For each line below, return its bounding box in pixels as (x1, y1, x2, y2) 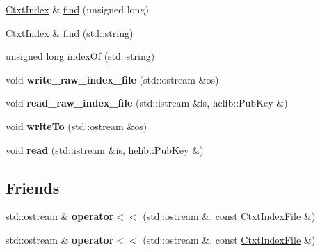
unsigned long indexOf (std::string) (6, 49, 155, 63)
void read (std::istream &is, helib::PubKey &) (6, 142, 204, 157)
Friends (6, 176, 60, 198)
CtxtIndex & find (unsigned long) (6, 2, 149, 16)
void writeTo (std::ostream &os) (6, 118, 147, 133)
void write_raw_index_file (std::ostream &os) (6, 72, 219, 86)
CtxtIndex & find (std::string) (6, 25, 134, 40)
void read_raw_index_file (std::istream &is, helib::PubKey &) (6, 95, 288, 110)
